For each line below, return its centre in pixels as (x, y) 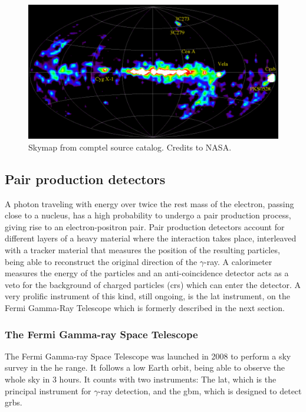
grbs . (14, 402)
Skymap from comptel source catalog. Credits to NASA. (130, 147)
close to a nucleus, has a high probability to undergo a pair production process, (148, 215)
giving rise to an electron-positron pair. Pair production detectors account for (145, 226)
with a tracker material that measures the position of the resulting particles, (142, 250)
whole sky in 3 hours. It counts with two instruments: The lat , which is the (141, 379)
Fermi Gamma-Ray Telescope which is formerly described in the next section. (145, 308)
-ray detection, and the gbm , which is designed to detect (200, 390)
